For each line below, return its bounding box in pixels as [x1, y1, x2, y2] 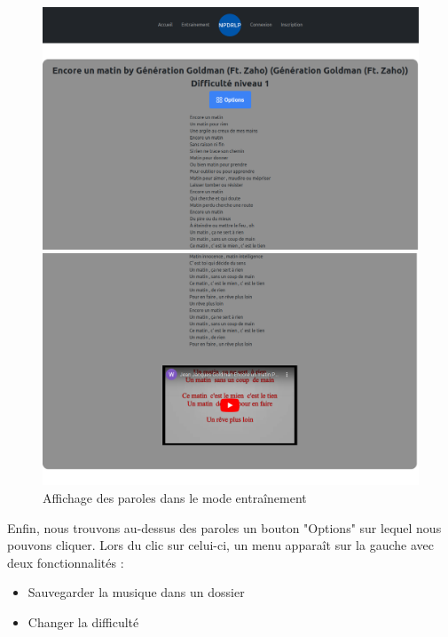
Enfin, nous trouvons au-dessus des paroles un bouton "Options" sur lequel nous [7, 518, 442, 537]
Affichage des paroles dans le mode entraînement [43, 488, 307, 506]
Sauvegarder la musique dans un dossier [28, 583, 245, 601]
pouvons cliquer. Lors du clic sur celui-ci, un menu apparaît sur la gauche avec [7, 536, 434, 554]
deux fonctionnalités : [7, 553, 124, 571]
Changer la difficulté [28, 612, 139, 631]
